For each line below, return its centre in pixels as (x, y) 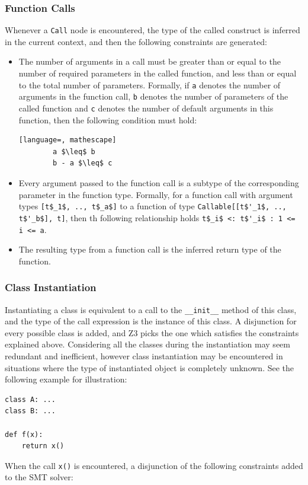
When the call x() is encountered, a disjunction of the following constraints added (154, 465)
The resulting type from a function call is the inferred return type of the (150, 249)
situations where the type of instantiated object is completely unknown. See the (150, 367)
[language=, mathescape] (68, 140)
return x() (43, 446)
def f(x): (24, 434)
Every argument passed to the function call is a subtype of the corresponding (159, 183)
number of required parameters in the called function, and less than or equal (158, 73)
